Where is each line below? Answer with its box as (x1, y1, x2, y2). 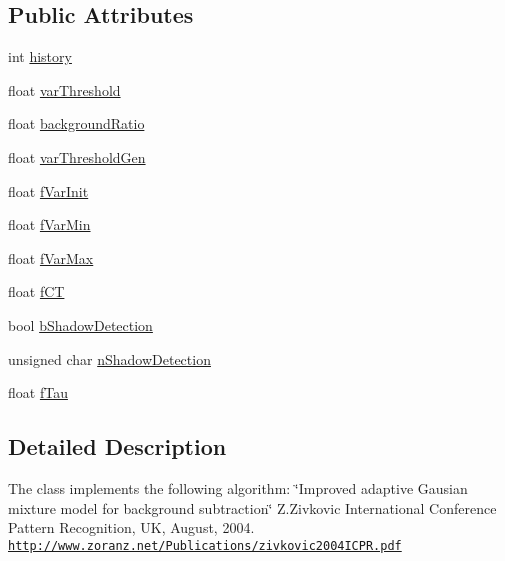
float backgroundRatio (8, 113, 145, 134)
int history (8, 46, 72, 67)
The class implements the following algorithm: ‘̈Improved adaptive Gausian (8, 477, 468, 498)
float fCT (8, 281, 65, 302)
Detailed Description (8, 431, 227, 462)
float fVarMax (8, 247, 94, 268)
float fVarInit (8, 180, 89, 201)
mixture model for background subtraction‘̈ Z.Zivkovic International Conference (8, 497, 497, 518)
